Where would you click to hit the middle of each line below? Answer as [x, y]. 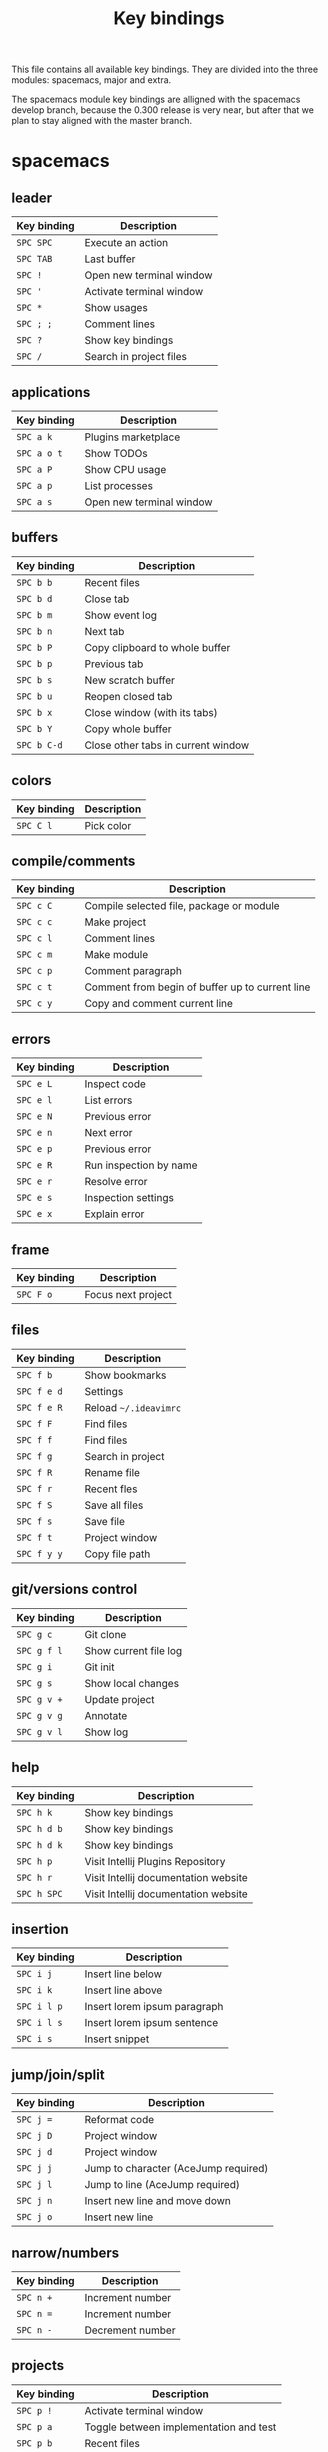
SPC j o [34, 2217]
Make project [115, 922]
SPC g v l [39, 1731]
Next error [108, 1133]
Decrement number [130, 2330]
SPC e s [34, 1198]
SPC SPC [34, 243]
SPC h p [34, 1861]
